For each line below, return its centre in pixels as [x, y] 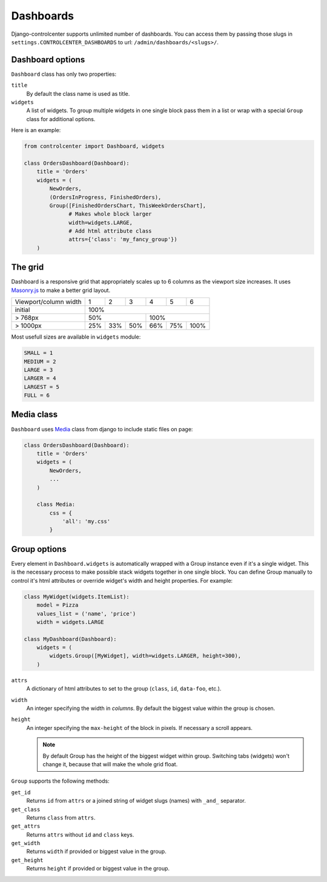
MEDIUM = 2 [40, 361]
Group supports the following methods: [60, 781]
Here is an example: [36, 130]
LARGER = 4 [40, 378]
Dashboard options [48, 60]
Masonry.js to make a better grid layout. [61, 290]
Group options [39, 549]
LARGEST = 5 [42, 387]
